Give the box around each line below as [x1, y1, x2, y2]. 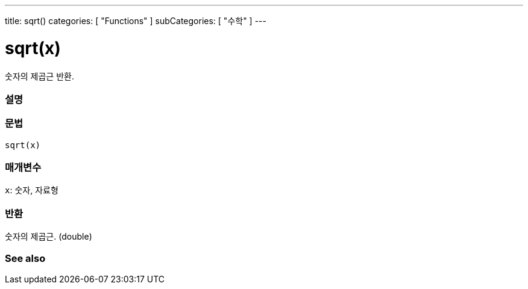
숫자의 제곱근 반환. [5, 70, 74, 81]
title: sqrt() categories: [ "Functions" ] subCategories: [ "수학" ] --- [5, 16, 266, 26]
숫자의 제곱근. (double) [5, 231, 92, 242]
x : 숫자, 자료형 [5, 185, 58, 196]
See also [5, 252, 46, 264]
